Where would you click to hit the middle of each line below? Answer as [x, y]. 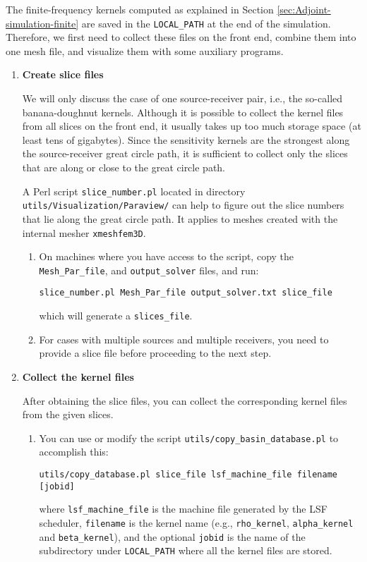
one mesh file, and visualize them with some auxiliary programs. [145, 50]
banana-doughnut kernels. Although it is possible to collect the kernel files [183, 112]
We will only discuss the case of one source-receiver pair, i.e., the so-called [182, 98]
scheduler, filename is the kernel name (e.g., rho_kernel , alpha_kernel [196, 522]
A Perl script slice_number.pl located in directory [134, 191]
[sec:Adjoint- [304, 9]
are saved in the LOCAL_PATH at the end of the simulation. [206, 23]
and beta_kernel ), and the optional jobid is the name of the [172, 536]
